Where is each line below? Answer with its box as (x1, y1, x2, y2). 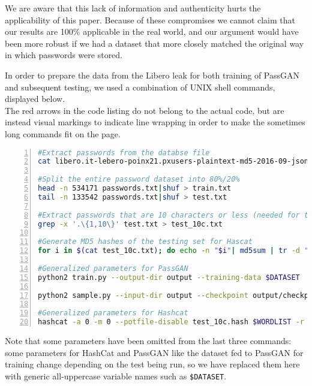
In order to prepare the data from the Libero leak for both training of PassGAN (5, 68, 299, 81)
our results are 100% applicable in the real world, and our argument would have (5, 25, 299, 38)
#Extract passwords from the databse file (38, 148, 210, 157)
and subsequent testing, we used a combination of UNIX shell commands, (5, 80, 275, 93)
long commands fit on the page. (5, 127, 121, 140)
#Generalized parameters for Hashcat (38, 309, 188, 318)
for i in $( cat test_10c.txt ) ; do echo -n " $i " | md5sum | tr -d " (38, 246, 309, 255)
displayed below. (5, 92, 65, 105)
